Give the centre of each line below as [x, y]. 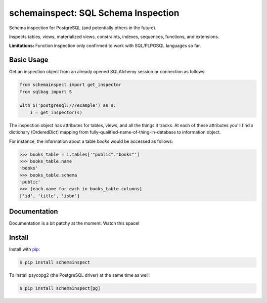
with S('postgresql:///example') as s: [68, 106]
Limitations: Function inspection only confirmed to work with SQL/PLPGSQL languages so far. [105, 46]
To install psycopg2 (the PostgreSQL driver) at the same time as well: [80, 275]
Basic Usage [29, 60]
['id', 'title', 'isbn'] [50, 196]
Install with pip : [24, 249]
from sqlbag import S [46, 92]
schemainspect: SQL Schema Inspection [94, 13]
